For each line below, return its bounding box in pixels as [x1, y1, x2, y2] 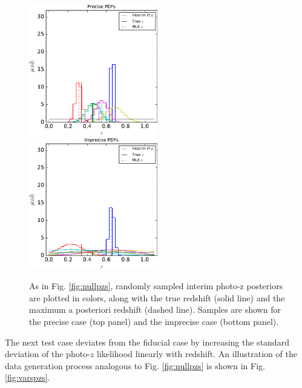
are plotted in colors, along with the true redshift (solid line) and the [29, 291, 285, 304]
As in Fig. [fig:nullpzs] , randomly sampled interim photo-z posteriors [29, 279, 283, 292]
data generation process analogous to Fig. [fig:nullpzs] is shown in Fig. [5, 359, 265, 372]
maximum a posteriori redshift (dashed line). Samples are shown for [29, 303, 281, 316]
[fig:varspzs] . [5, 371, 50, 384]
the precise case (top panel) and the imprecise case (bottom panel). [29, 315, 279, 327]
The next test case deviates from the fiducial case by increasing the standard [5, 335, 289, 348]
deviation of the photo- [5, 347, 90, 360]
